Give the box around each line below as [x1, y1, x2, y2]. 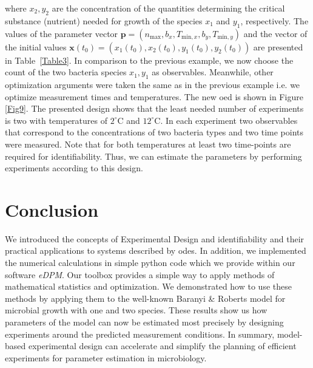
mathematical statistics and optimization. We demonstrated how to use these [5, 280, 292, 293]
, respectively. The [240, 14, 309, 27]
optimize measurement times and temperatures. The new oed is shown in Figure [5, 90, 303, 103]
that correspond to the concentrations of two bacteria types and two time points [5, 126, 304, 138]
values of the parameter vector [5, 27, 118, 39]
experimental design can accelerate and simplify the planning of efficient [28, 339, 297, 352]
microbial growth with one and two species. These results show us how [5, 304, 268, 316]
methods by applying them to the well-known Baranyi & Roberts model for [5, 291, 286, 304]
